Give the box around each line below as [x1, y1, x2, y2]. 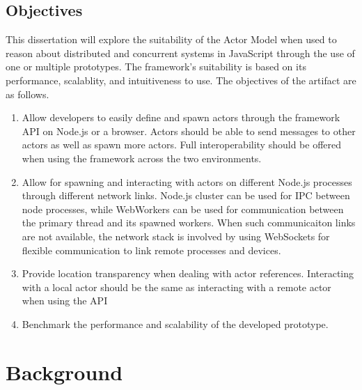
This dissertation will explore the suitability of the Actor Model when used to [6, 32, 337, 47]
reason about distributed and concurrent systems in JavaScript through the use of [6, 45, 355, 60]
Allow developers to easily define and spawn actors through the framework [22, 110, 340, 125]
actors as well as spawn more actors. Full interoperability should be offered [22, 137, 342, 152]
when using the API [22, 293, 108, 308]
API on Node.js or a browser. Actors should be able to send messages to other [22, 123, 356, 138]
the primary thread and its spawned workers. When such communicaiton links [22, 215, 356, 230]
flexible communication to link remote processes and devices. [22, 242, 281, 257]
